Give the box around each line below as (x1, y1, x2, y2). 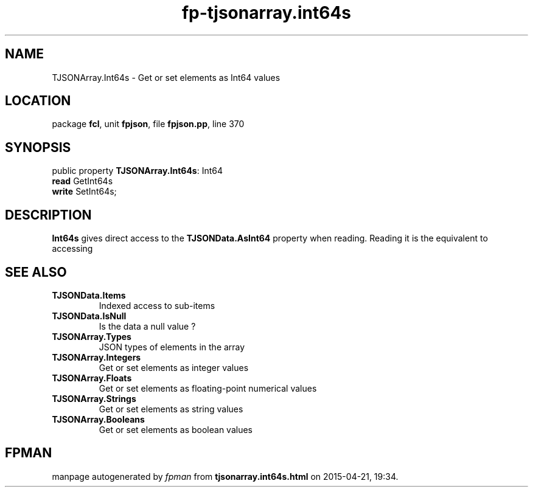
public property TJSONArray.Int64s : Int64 (52, 165, 223, 176)
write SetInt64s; (52, 186, 117, 197)
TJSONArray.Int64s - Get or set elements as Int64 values (52, 72, 280, 83)
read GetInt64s (52, 176, 113, 187)
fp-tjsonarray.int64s (181, 2, 352, 23)
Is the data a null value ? (99, 320, 196, 331)
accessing (52, 243, 93, 254)
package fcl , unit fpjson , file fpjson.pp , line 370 (52, 119, 245, 130)
